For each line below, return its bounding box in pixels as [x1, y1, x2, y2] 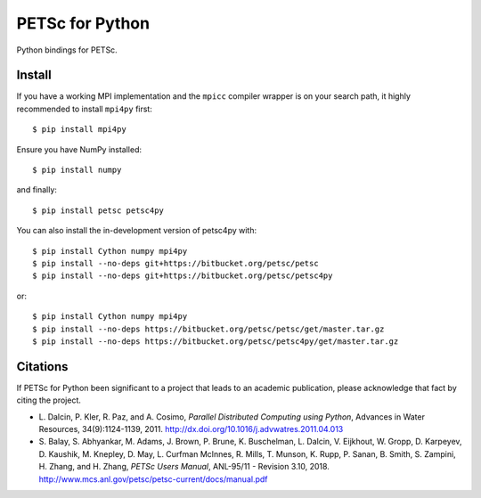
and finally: [16, 184, 58, 195]
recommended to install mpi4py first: [16, 103, 153, 114]
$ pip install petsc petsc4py [32, 205, 165, 216]
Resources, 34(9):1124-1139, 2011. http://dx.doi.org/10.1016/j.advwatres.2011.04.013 [38, 424, 344, 434]
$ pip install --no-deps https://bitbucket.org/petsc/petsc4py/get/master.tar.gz [32, 336, 399, 347]
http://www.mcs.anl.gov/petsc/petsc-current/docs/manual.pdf [38, 473, 268, 485]
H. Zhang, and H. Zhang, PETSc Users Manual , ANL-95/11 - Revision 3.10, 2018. [38, 461, 330, 472]
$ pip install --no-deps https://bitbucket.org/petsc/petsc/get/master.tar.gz [32, 323, 385, 334]
